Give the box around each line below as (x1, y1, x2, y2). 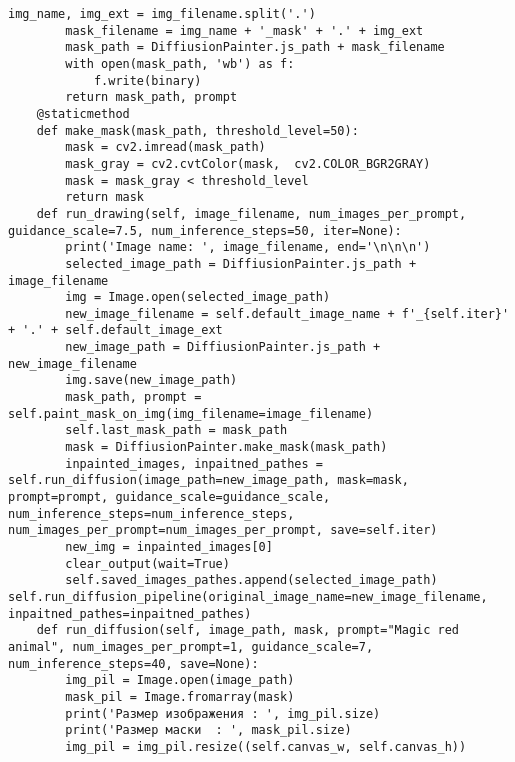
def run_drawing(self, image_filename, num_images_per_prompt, (36, 206, 467, 221)
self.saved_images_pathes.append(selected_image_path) (65, 573, 438, 588)
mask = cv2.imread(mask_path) (65, 140, 266, 155)
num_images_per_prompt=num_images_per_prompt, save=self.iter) (8, 523, 438, 538)
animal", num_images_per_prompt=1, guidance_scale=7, (8, 639, 374, 654)
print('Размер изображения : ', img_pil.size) (65, 706, 381, 721)
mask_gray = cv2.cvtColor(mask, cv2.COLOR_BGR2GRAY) (65, 156, 431, 171)
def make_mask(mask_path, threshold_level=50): (36, 123, 359, 138)
